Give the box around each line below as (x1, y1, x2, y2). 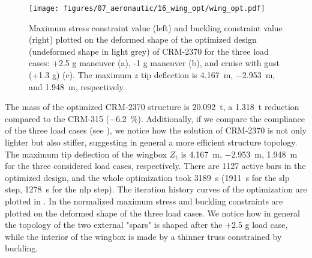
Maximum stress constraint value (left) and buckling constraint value (29, 21, 283, 34)
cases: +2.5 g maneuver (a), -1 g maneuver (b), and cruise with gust (29, 57, 280, 69)
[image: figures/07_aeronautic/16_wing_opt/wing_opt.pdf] (29, 4, 265, 13)
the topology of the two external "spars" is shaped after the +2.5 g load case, (5, 218, 288, 231)
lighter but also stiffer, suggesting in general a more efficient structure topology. (5, 136, 298, 148)
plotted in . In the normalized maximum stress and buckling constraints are (5, 194, 283, 207)
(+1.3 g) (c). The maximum (29, 69, 132, 81)
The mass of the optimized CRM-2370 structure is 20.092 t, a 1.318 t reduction (5, 100, 299, 113)
